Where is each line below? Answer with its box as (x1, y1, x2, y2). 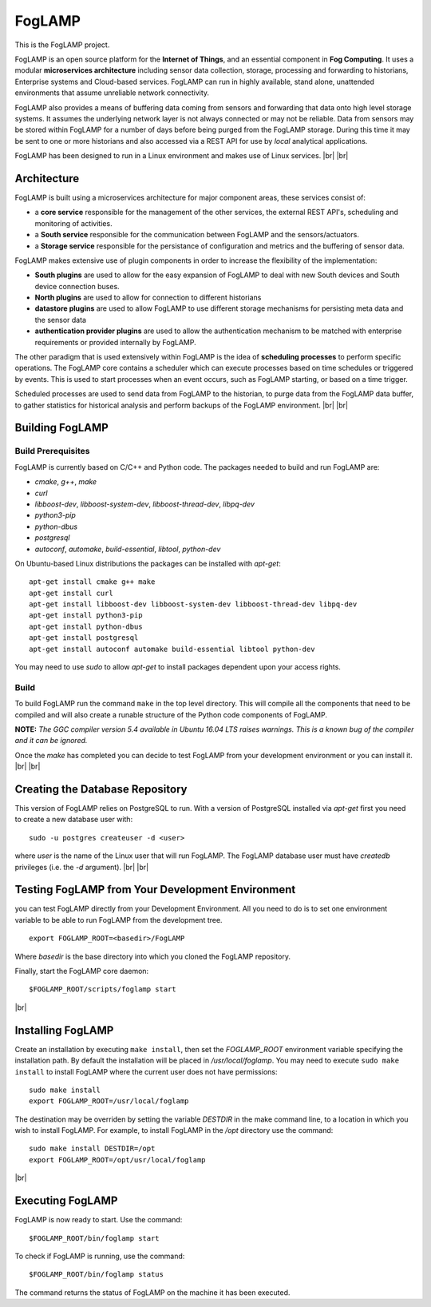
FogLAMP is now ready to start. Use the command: (14, 1215, 183, 1225)
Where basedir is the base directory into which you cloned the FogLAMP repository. (14, 951, 291, 961)
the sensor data (34, 315, 87, 324)
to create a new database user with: (14, 815, 133, 824)
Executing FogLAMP (14, 1194, 118, 1208)
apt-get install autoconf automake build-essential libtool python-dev (29, 644, 315, 653)
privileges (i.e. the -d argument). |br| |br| (14, 862, 149, 872)
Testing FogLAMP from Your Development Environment (14, 883, 296, 896)
